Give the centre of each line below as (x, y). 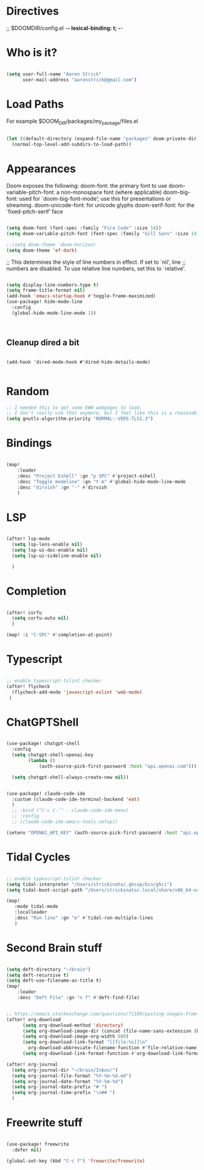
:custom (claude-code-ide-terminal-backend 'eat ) (76, 799)
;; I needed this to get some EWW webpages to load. (74, 408)
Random (28, 391)
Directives (33, 11)
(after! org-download (34, 1019)
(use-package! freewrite (38, 1144)
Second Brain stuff (54, 948)
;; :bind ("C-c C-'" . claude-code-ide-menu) (70, 810)
